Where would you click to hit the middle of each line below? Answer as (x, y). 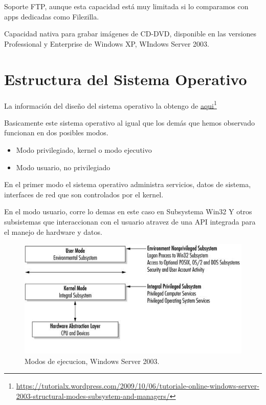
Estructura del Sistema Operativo (126, 79)
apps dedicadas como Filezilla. (52, 16)
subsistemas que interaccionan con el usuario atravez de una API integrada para (130, 221)
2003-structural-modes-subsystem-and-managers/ (93, 396)
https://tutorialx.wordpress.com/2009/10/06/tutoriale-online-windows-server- (138, 386)
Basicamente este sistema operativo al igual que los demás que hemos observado (130, 122)
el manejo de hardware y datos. (53, 231)
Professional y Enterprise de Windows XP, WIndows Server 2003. (107, 43)
